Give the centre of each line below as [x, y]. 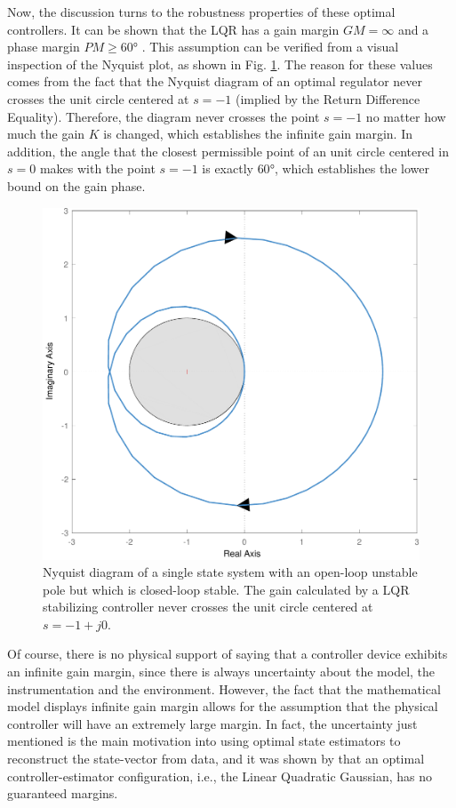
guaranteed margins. [63, 793]
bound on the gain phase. [76, 185]
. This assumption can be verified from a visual [270, 47]
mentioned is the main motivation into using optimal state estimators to [204, 741]
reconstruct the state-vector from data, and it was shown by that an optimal [216, 759]
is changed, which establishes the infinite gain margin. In [258, 134]
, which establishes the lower [352, 168]
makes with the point [97, 168]
